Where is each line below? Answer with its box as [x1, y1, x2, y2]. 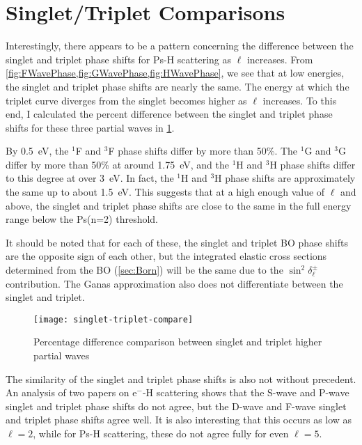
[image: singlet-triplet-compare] [33, 314, 194, 325]
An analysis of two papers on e [6, 385, 137, 400]
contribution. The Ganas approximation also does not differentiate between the [6, 276, 343, 290]
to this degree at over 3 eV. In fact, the [6, 171, 174, 185]
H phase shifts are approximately [214, 171, 356, 185]
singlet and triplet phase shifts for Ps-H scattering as [6, 52, 232, 66]
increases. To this [262, 93, 337, 107]
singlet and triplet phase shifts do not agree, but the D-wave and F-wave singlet [6, 398, 347, 413]
